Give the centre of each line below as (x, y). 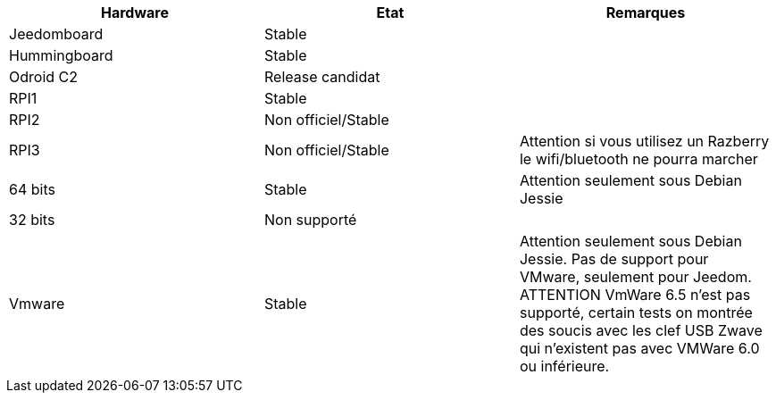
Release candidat (322, 77)
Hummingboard (61, 55)
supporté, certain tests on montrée (636, 312)
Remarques (646, 12)
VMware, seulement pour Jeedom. (635, 277)
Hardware (135, 12)
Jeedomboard (56, 34)
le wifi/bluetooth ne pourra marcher (638, 159)
